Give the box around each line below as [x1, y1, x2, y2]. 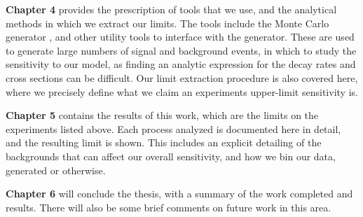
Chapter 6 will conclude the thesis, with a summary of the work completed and [6, 186, 353, 201]
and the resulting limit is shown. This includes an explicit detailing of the [6, 135, 322, 150]
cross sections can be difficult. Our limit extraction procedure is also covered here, [6, 70, 358, 85]
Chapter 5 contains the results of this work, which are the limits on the [6, 108, 319, 122]
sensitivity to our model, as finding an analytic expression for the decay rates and [6, 57, 356, 71]
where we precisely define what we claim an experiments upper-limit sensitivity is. [6, 84, 358, 99]
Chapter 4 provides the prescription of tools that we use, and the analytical [6, 2, 337, 16]
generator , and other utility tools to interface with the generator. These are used [6, 29, 355, 44]
